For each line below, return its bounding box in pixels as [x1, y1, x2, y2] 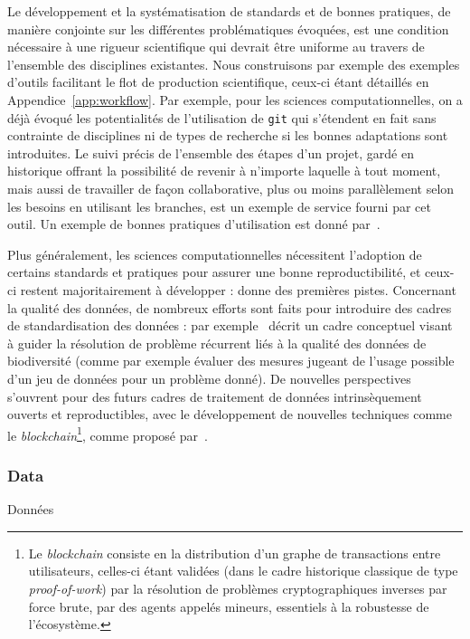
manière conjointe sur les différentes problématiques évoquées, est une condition [7, 19, 449, 38]
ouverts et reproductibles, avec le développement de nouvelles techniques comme [7, 405, 452, 424]
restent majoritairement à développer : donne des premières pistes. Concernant [20, 280, 456, 299]
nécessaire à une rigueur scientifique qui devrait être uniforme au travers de [7, 37, 425, 56]
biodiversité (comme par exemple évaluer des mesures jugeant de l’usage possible [7, 351, 455, 370]
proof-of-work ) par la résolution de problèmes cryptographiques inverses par [28, 578, 447, 597]
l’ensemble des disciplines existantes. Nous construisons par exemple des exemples [7, 54, 460, 73]
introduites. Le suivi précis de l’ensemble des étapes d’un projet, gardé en [7, 143, 414, 162]
